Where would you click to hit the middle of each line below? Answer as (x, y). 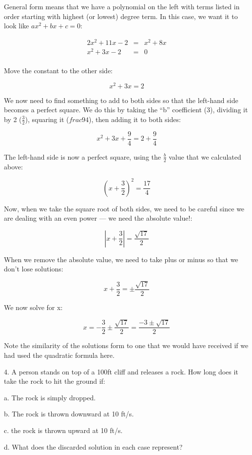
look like (17, 26)
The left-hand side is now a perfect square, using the (82, 156)
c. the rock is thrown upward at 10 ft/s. (63, 430)
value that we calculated (205, 156)
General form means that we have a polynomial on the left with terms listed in (122, 6)
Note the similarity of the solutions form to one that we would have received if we (126, 345)
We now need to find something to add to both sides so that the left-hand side (121, 100)
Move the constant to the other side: (58, 71)
